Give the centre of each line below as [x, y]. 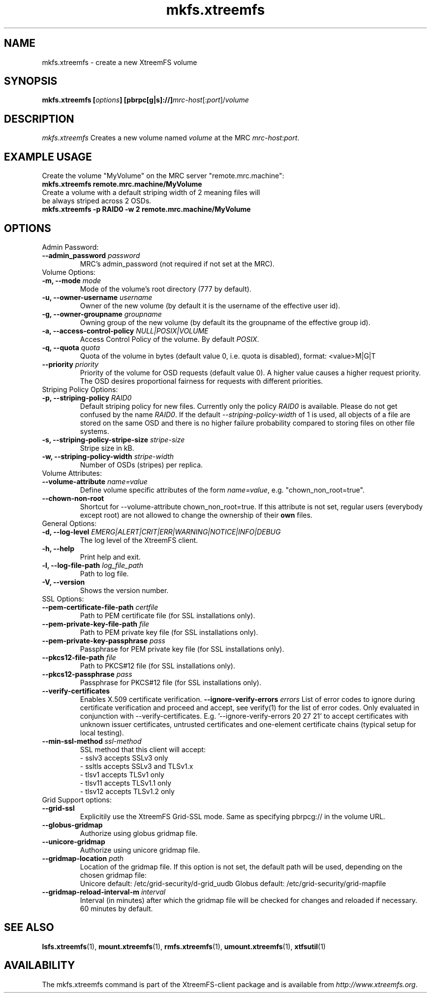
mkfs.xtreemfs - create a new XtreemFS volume [120, 62]
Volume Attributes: [72, 473]
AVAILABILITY [40, 965]
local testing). [102, 732]
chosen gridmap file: [113, 875]
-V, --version [63, 582]
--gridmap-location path [83, 858]
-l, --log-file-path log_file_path [92, 565]
